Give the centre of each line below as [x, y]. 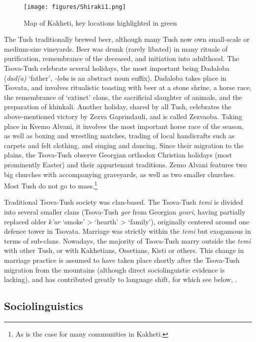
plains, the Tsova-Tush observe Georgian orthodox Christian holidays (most [118, 155]
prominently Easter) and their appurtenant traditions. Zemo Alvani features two [126, 164]
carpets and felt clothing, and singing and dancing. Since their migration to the [124, 145]
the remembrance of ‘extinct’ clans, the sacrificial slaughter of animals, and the [123, 97]
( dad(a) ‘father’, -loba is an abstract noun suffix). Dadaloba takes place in [115, 78]
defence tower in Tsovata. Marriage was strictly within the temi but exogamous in [128, 231]
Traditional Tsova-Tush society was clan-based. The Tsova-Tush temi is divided [124, 202]
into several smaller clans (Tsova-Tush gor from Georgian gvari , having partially [125, 212]
